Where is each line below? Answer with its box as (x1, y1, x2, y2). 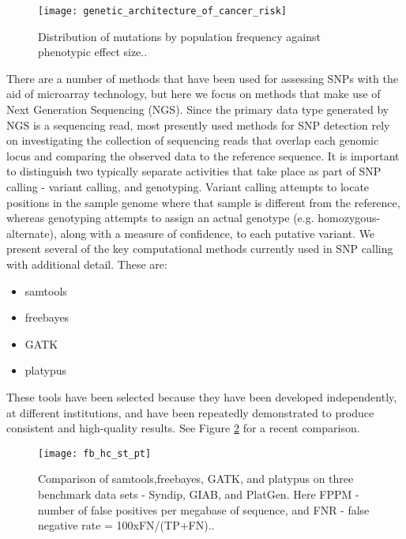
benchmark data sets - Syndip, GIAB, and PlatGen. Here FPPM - (38, 485, 359, 502)
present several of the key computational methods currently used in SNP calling (6, 240, 393, 257)
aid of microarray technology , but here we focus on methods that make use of (6, 85, 381, 102)
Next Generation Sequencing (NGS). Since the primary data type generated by (6, 101, 389, 118)
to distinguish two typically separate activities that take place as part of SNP (6, 163, 382, 179)
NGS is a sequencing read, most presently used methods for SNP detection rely (6, 116, 390, 133)
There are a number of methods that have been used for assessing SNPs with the (6, 70, 398, 86)
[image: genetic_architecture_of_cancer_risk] (38, 6, 287, 17)
